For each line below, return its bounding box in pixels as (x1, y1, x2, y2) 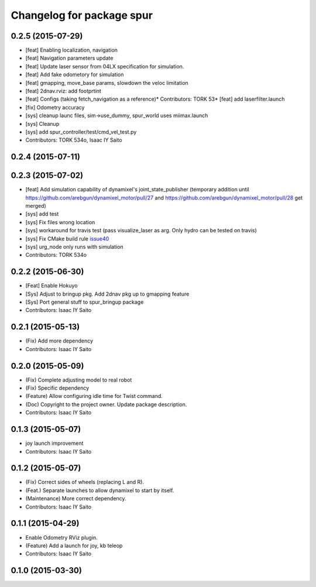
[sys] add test (25, 211, 59, 218)
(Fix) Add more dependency (25, 337, 94, 345)
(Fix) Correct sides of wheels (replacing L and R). (25, 479, 145, 486)
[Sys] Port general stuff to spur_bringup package (25, 298, 144, 305)
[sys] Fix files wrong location (25, 218, 95, 225)
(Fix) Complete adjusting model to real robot (25, 376, 132, 383)
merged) (25, 202, 46, 210)
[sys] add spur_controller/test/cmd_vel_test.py (25, 128, 137, 135)
